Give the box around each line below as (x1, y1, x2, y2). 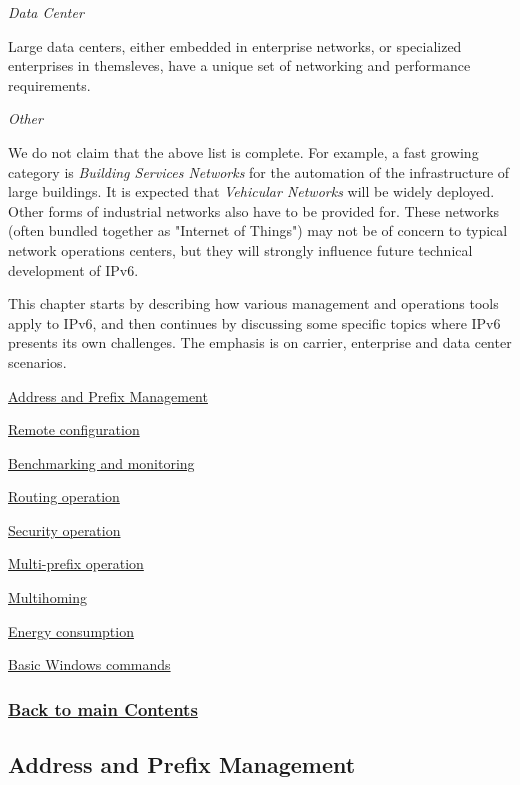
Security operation (8, 519, 121, 540)
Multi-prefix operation (8, 553, 144, 574)
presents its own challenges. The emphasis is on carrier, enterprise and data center (8, 332, 512, 353)
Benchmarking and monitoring (8, 452, 195, 473)
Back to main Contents (8, 696, 198, 721)
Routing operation (8, 486, 120, 507)
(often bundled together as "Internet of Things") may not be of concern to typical (8, 220, 508, 241)
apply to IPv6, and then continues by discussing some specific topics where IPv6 (8, 312, 501, 333)
